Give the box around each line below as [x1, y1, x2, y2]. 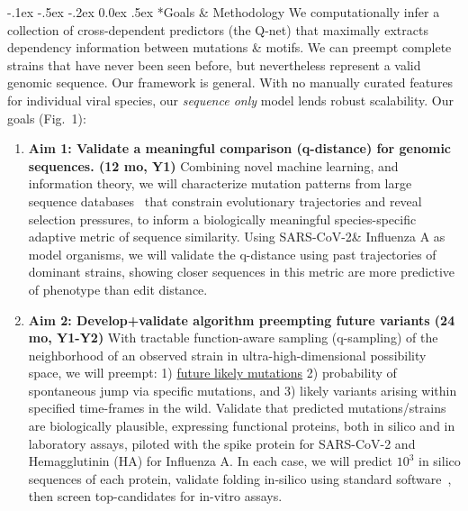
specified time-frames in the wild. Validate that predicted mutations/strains [28, 398, 446, 417]
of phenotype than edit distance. [28, 279, 208, 298]
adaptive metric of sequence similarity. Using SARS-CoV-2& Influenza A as [28, 227, 445, 246]
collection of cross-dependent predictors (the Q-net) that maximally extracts [7, 20, 428, 39]
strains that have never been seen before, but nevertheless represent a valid [7, 55, 421, 74]
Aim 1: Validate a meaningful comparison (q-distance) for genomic [28, 139, 452, 158]
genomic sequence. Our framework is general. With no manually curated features [7, 73, 454, 92]
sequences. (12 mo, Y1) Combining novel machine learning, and [28, 156, 399, 175]
